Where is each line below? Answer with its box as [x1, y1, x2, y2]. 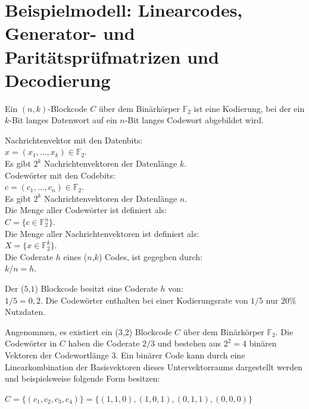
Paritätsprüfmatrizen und [5, 44, 219, 68]
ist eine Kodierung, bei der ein [193, 102, 305, 114]
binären [249, 337, 277, 349]
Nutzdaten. [5, 305, 46, 318]
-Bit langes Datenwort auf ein [9, 114, 117, 126]
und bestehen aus [157, 337, 221, 349]
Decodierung [5, 67, 111, 92]
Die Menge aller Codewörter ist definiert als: [5, 204, 167, 216]
